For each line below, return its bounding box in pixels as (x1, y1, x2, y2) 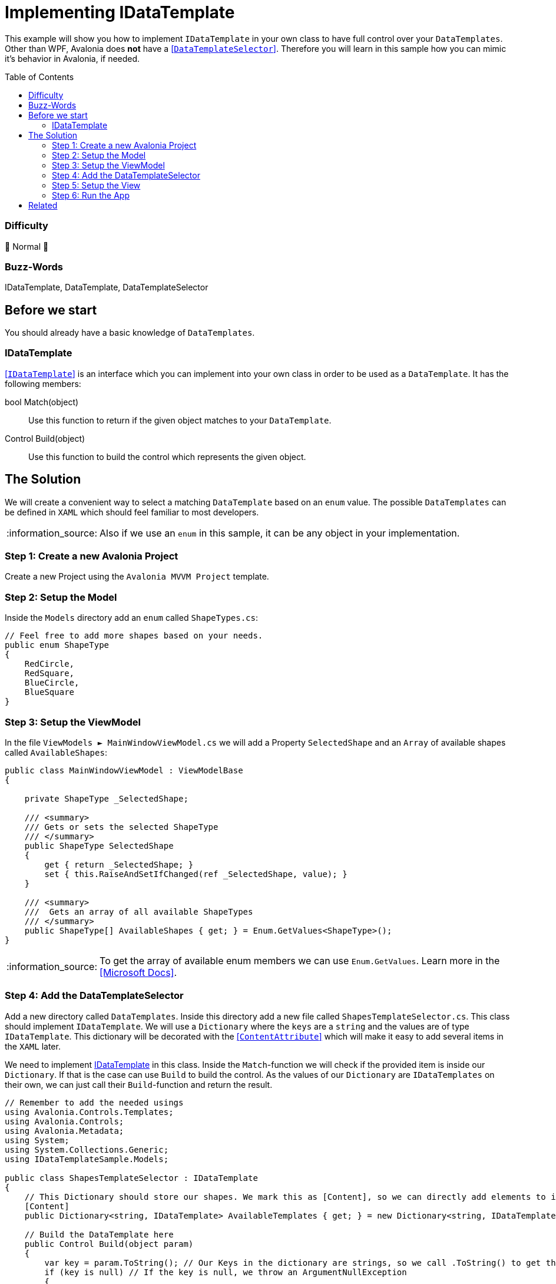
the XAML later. (5, 1041, 61, 1051)
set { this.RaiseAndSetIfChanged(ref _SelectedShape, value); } (44, 869, 347, 879)
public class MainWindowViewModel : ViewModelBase (5, 765, 243, 775)
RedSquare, (24, 669, 75, 679)
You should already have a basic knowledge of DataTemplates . (5, 327, 255, 338)
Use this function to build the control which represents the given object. (28, 451, 306, 462)
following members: (5, 378, 81, 389)
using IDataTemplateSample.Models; (5, 1154, 169, 1164)
